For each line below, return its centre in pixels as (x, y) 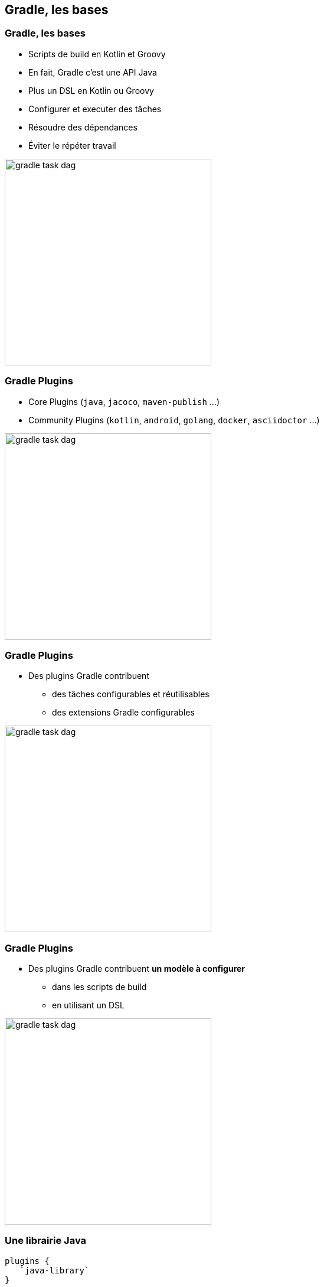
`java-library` (55, 1270)
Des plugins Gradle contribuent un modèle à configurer (137, 969)
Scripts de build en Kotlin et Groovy (97, 54)
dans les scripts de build (99, 987)
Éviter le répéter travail (72, 145)
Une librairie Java (46, 1241)
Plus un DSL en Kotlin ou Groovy (91, 90)
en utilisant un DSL (88, 1005)
